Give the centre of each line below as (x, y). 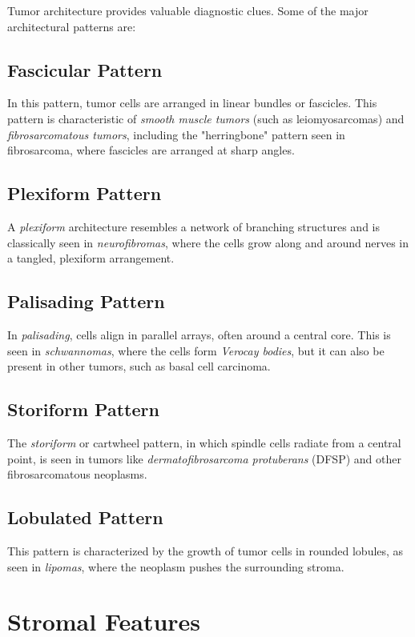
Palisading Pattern (86, 301)
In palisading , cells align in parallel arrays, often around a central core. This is (199, 334)
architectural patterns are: (72, 26)
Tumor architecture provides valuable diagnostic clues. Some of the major (188, 10)
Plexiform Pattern (85, 193)
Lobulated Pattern (85, 517)
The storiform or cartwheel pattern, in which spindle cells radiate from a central (204, 442)
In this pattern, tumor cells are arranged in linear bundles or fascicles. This (192, 103)
